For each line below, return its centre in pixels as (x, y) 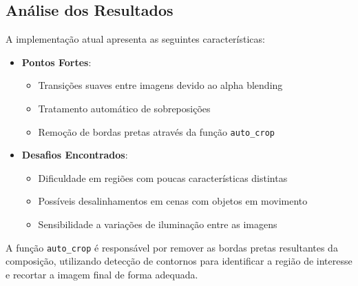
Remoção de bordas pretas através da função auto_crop (156, 131)
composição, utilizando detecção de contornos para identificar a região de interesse (179, 261)
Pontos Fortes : (56, 62)
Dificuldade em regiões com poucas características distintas (163, 177)
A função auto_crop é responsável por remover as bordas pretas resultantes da (172, 247)
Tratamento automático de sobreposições (124, 108)
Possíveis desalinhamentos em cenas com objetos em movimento (173, 201)
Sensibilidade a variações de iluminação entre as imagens (158, 224)
